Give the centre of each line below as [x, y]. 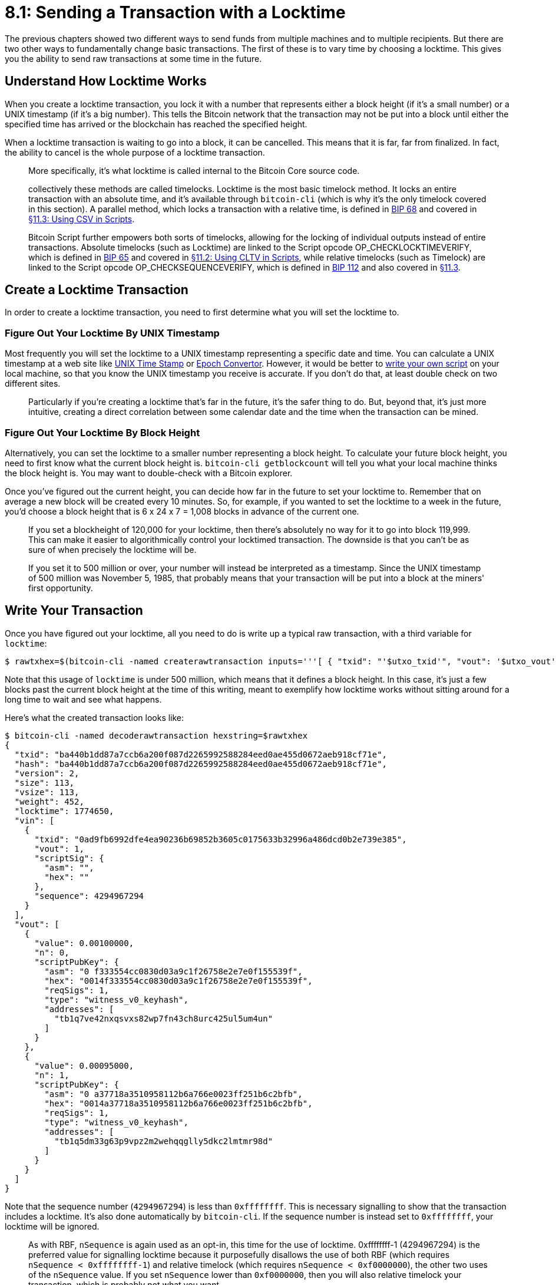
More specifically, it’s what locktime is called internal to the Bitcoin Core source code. [194, 170]
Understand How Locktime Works [106, 81]
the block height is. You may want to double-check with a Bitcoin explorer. [149, 473]
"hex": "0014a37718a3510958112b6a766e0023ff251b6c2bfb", [178, 1103]
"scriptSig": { [69, 858]
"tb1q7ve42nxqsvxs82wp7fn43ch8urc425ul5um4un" [164, 1018]
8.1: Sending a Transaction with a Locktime [175, 12]
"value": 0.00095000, [84, 1065]
